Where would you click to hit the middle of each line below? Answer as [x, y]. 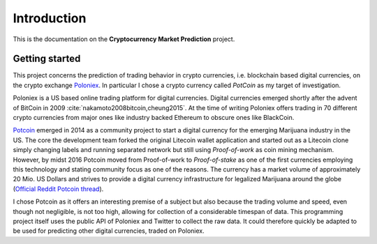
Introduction [50, 18]
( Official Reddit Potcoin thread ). [58, 189]
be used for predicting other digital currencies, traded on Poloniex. [109, 231]
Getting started [47, 59]
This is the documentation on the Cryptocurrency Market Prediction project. [124, 39]
